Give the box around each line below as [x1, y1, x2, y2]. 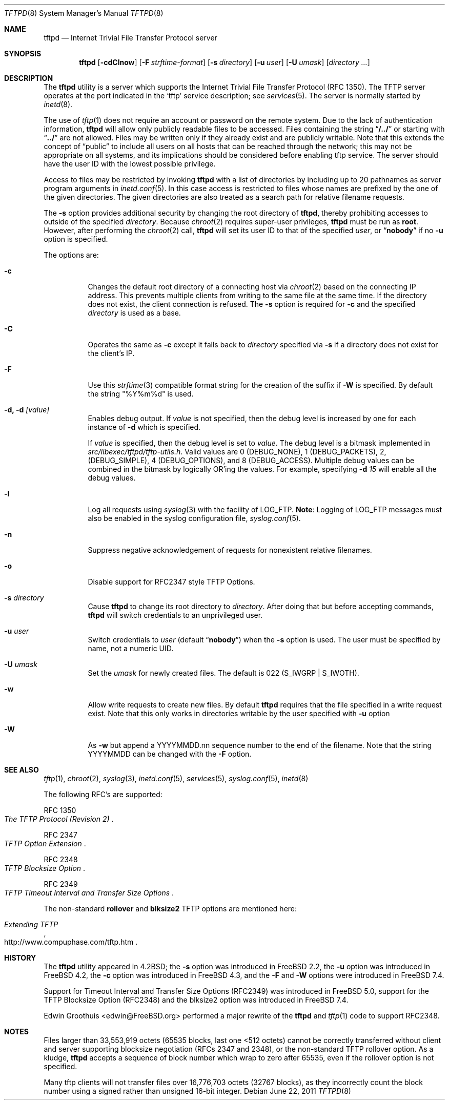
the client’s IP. [88, 349, 135, 358]
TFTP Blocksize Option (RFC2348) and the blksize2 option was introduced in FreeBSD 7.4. [44, 995, 349, 1004]
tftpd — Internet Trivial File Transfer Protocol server [44, 33, 217, 42]
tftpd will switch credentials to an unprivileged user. [88, 611, 263, 619]
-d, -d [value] [4, 405, 50, 414]
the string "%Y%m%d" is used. [88, 389, 194, 398]
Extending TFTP [4, 920, 58, 929]
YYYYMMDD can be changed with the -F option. [88, 749, 252, 758]
